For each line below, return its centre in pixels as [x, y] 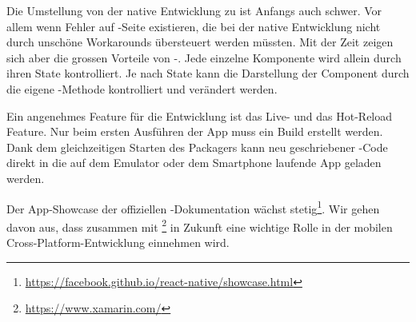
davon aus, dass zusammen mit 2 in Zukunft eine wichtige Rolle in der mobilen [200, 225]
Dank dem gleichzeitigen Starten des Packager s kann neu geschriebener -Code [197, 147]
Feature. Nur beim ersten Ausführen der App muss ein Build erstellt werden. [195, 131]
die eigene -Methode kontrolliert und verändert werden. [142, 88]
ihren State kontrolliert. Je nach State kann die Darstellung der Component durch [208, 73]
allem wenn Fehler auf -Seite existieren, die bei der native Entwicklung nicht [194, 26]
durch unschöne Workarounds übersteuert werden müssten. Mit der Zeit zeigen [200, 42]
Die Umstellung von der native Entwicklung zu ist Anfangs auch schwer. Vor [194, 10]
